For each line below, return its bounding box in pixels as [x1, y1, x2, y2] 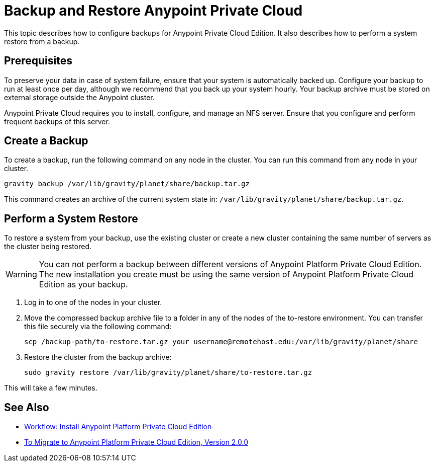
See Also [4, 401, 49, 414]
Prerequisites [4, 54, 72, 67]
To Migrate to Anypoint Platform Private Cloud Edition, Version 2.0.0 [24, 438, 249, 447]
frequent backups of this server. [4, 117, 110, 126]
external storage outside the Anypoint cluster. [4, 93, 155, 102]
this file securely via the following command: [24, 322, 172, 331]
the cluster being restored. [4, 242, 91, 251]
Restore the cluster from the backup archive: [24, 353, 172, 362]
